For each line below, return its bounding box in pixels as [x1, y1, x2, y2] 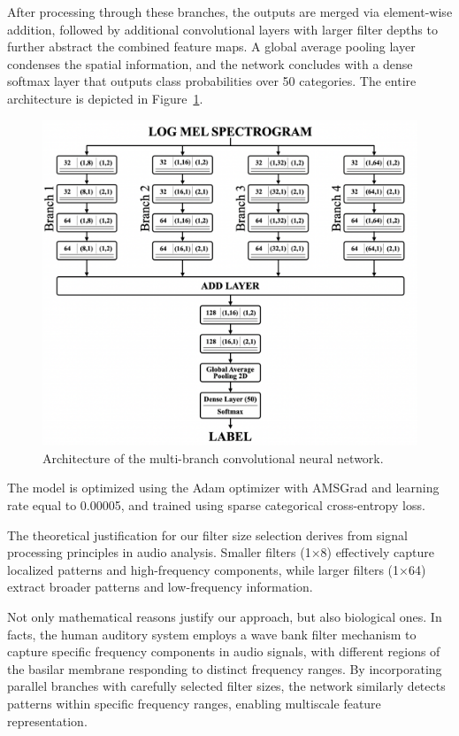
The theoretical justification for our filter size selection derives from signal [7, 525, 408, 544]
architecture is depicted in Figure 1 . [7, 89, 203, 107]
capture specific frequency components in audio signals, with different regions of [7, 642, 440, 661]
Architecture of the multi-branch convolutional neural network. [42, 448, 384, 467]
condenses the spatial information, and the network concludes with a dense [7, 54, 413, 73]
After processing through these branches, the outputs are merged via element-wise [7, 3, 453, 20]
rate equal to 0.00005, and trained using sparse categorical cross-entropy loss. [7, 496, 425, 515]
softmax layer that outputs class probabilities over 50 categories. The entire [7, 72, 417, 90]
